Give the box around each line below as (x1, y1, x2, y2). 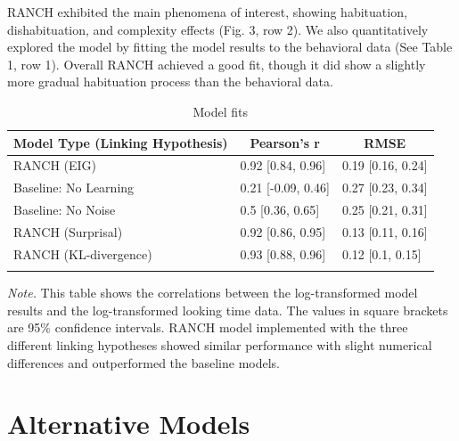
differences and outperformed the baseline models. (7, 353, 281, 372)
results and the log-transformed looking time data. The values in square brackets (7, 300, 448, 319)
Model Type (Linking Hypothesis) (13, 133, 228, 151)
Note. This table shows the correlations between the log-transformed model (7, 283, 418, 302)
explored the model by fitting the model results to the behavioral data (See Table (7, 37, 453, 56)
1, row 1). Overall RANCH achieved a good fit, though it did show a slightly (7, 54, 426, 73)
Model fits (193, 102, 249, 120)
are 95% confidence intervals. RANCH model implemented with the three (7, 318, 408, 337)
